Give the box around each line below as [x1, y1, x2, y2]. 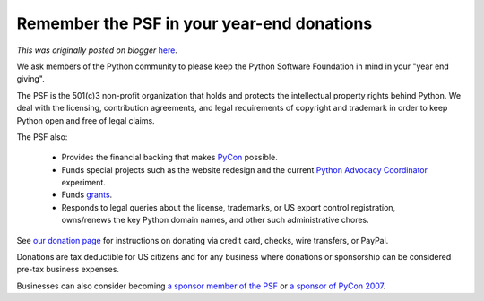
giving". [16, 73, 45, 84]
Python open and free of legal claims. [16, 115, 156, 125]
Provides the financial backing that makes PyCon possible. [61, 152, 278, 163]
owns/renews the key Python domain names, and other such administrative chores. [61, 215, 369, 226]
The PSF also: [16, 131, 68, 142]
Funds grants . [61, 189, 113, 201]
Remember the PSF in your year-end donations [16, 13, 373, 33]
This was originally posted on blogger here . [16, 45, 178, 56]
